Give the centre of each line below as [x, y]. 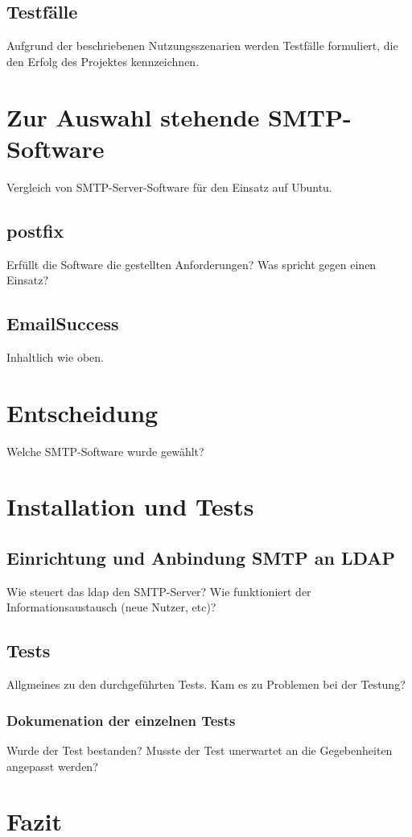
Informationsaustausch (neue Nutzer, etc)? [111, 607]
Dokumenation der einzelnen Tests [121, 720]
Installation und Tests [130, 506]
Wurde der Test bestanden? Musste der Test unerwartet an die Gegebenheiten [200, 750]
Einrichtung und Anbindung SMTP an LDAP [201, 557]
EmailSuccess [63, 323]
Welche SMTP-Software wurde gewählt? [105, 451]
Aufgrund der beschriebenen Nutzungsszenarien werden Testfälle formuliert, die [202, 46]
